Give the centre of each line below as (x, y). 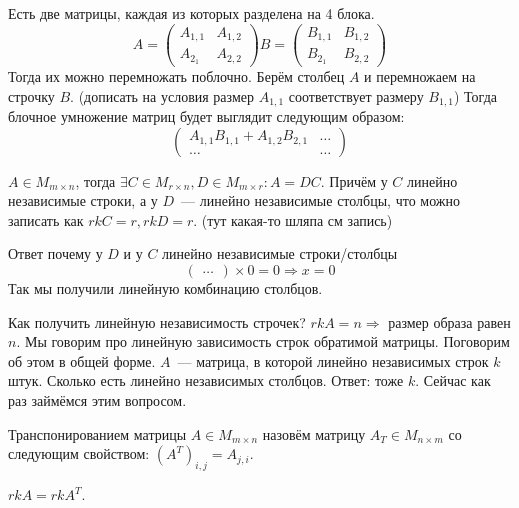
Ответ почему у (55, 253)
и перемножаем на (420, 76)
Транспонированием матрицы (97, 433)
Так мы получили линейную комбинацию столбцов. (165, 288)
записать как (46, 219)
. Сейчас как (453, 380)
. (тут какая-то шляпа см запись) (293, 219)
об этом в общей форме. (82, 360)
